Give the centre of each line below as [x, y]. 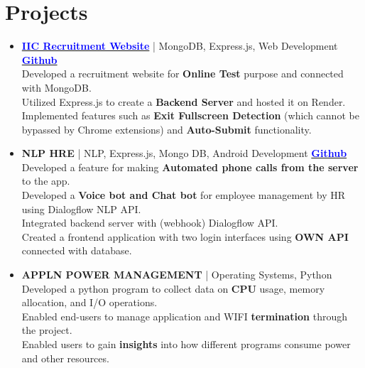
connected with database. [77, 250]
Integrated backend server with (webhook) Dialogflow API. [150, 223]
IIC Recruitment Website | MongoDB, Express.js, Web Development [180, 46]
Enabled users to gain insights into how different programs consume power [186, 344]
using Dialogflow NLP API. [81, 209]
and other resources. [65, 358]
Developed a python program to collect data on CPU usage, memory [173, 288]
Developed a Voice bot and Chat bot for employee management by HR [184, 195]
